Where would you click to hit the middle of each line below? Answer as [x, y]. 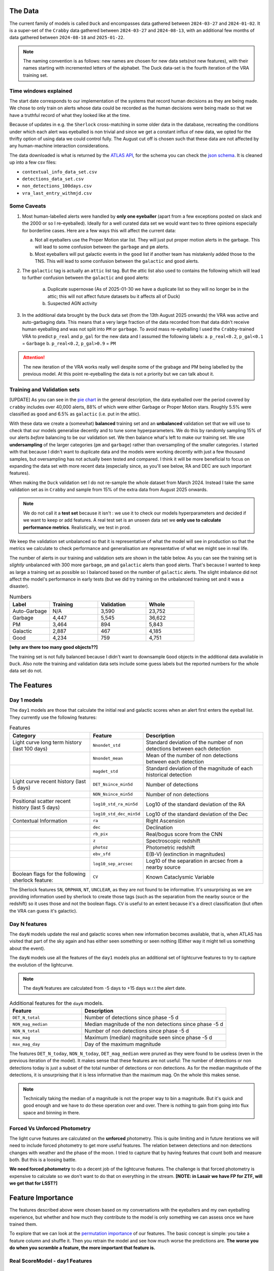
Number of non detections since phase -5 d [137, 1031]
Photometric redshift [170, 848]
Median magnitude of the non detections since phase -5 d [154, 1024]
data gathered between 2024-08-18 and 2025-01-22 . [67, 38]
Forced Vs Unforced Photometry [50, 1128]
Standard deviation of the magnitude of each [199, 768]
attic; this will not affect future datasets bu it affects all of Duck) [114, 296]
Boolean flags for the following [49, 873]
